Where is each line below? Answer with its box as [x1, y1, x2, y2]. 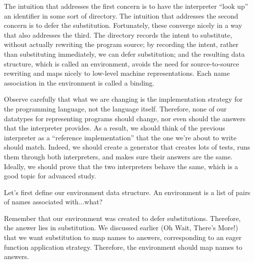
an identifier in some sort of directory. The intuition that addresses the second [4, 10, 238, 21]
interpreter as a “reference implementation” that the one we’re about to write [4, 132, 237, 142]
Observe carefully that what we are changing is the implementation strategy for [4, 94, 243, 104]
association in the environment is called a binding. [4, 77, 155, 88]
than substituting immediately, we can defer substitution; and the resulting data [4, 48, 245, 59]
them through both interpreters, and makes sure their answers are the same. [4, 151, 233, 161]
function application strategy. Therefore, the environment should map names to [4, 241, 242, 252]
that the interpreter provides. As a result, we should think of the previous [4, 123, 225, 133]
